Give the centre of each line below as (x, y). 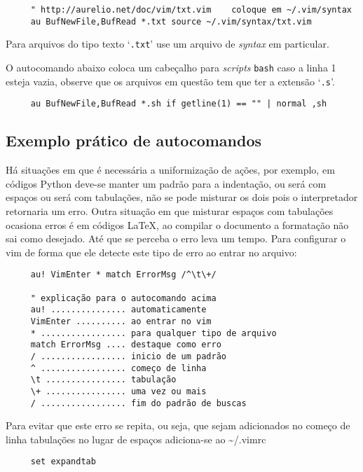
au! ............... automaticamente (118, 310)
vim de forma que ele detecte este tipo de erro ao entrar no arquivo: (151, 252)
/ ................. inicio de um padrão (128, 356)
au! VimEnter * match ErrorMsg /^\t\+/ (123, 275)
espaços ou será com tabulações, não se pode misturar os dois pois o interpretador (182, 197)
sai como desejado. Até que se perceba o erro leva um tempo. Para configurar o (176, 238)
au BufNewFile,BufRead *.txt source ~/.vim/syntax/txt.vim (171, 21)
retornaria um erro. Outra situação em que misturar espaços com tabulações (170, 210)
